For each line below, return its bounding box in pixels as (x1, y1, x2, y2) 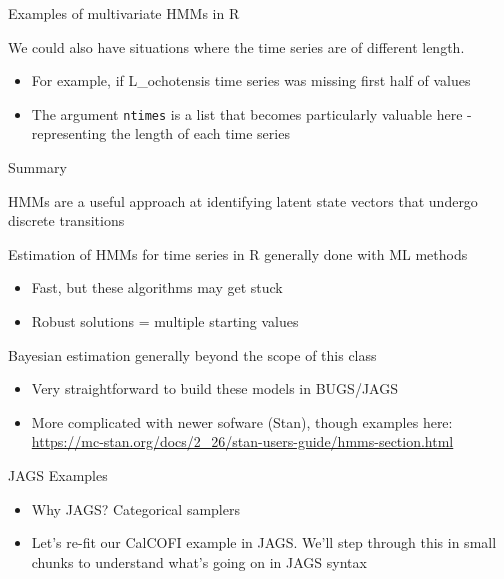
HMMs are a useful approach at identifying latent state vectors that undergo (8, 190, 478, 211)
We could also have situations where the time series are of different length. (8, 36, 465, 57)
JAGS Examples (8, 464, 108, 485)
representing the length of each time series (31, 123, 290, 144)
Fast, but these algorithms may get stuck (31, 277, 283, 298)
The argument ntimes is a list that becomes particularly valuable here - (31, 103, 472, 124)
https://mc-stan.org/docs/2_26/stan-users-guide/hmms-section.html (31, 431, 454, 452)
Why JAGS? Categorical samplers (31, 498, 240, 519)
